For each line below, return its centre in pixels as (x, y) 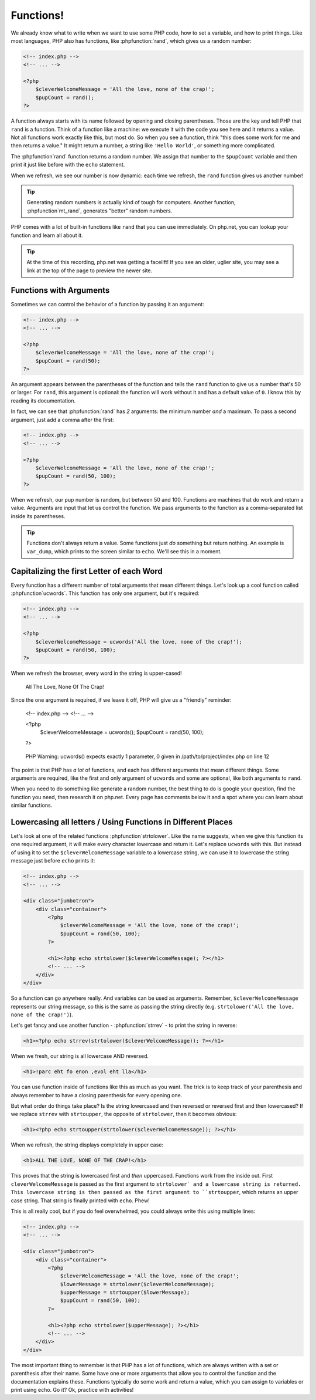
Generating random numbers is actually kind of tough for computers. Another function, (131, 202)
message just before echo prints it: (53, 861)
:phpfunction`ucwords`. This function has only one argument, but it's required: (105, 593)
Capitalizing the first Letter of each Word (87, 571)
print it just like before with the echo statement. (68, 165)
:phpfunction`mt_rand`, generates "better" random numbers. (99, 211)
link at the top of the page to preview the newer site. (90, 270)
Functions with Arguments (60, 290)
